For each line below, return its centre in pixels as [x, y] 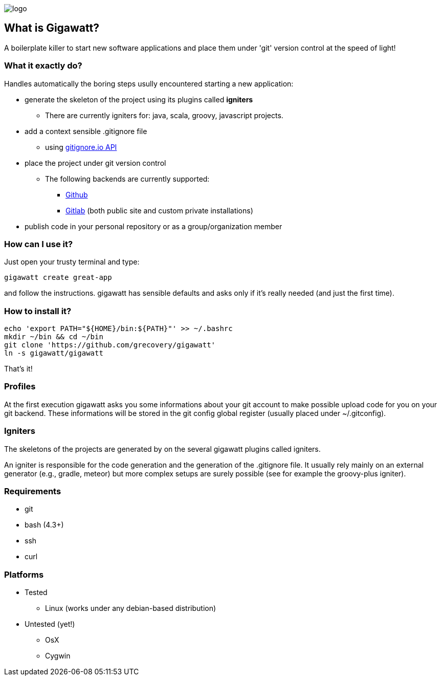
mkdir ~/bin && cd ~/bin [54, 337]
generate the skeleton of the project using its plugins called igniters [139, 99]
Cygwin [58, 656]
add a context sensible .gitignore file [86, 131]
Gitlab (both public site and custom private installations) [159, 210]
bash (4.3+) [44, 525]
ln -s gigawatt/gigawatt [54, 353]
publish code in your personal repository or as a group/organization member [153, 226]
